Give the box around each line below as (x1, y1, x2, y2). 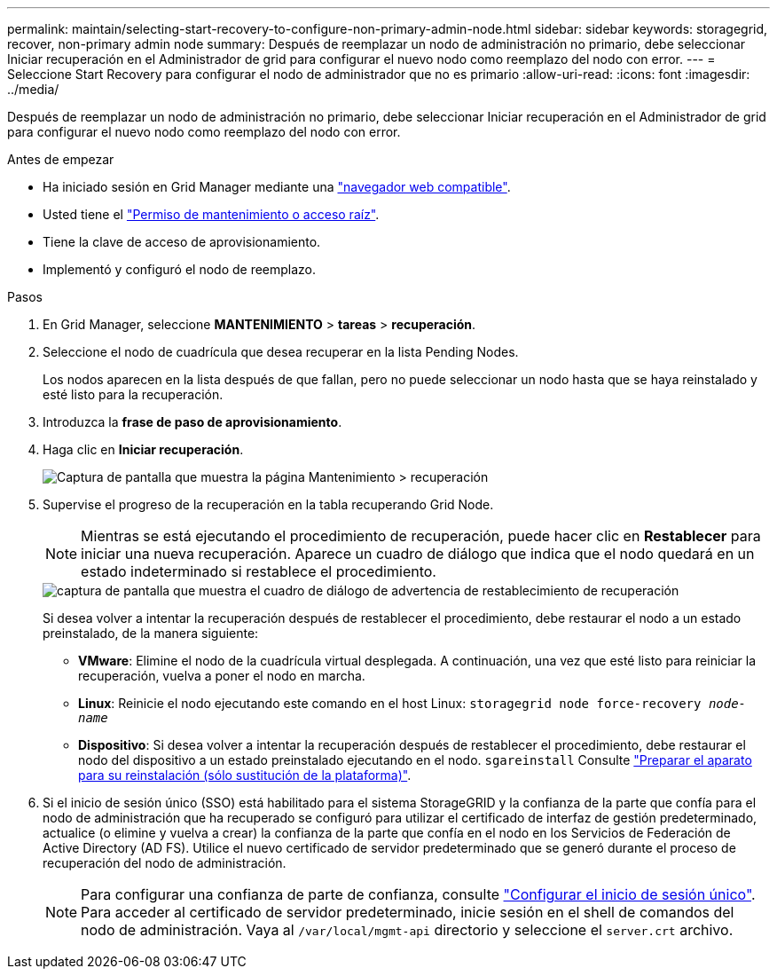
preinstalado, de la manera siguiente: (43, 626, 259, 641)
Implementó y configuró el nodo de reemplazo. (43, 262, 317, 277)
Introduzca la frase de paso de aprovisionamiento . (43, 414, 342, 429)
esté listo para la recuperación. (43, 387, 224, 402)
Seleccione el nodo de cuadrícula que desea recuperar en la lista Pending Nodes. (43, 344, 519, 359)
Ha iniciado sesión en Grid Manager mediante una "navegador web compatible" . (43, 179, 511, 194)
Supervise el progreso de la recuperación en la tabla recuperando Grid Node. (43, 497, 494, 512)
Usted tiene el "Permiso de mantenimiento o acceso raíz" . (43, 207, 380, 222)
